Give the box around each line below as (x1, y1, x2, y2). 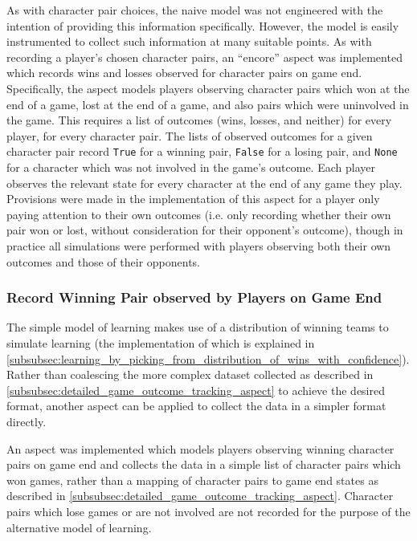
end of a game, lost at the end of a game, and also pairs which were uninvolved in (6, 96, 409, 112)
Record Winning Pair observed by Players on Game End (6, 287, 382, 307)
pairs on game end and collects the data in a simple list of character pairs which (6, 456, 401, 473)
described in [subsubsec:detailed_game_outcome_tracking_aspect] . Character (6, 487, 394, 504)
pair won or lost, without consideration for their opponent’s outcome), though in (6, 222, 403, 238)
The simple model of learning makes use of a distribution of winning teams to (6, 319, 389, 336)
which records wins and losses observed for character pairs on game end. (6, 64, 362, 81)
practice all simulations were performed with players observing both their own (6, 237, 391, 254)
